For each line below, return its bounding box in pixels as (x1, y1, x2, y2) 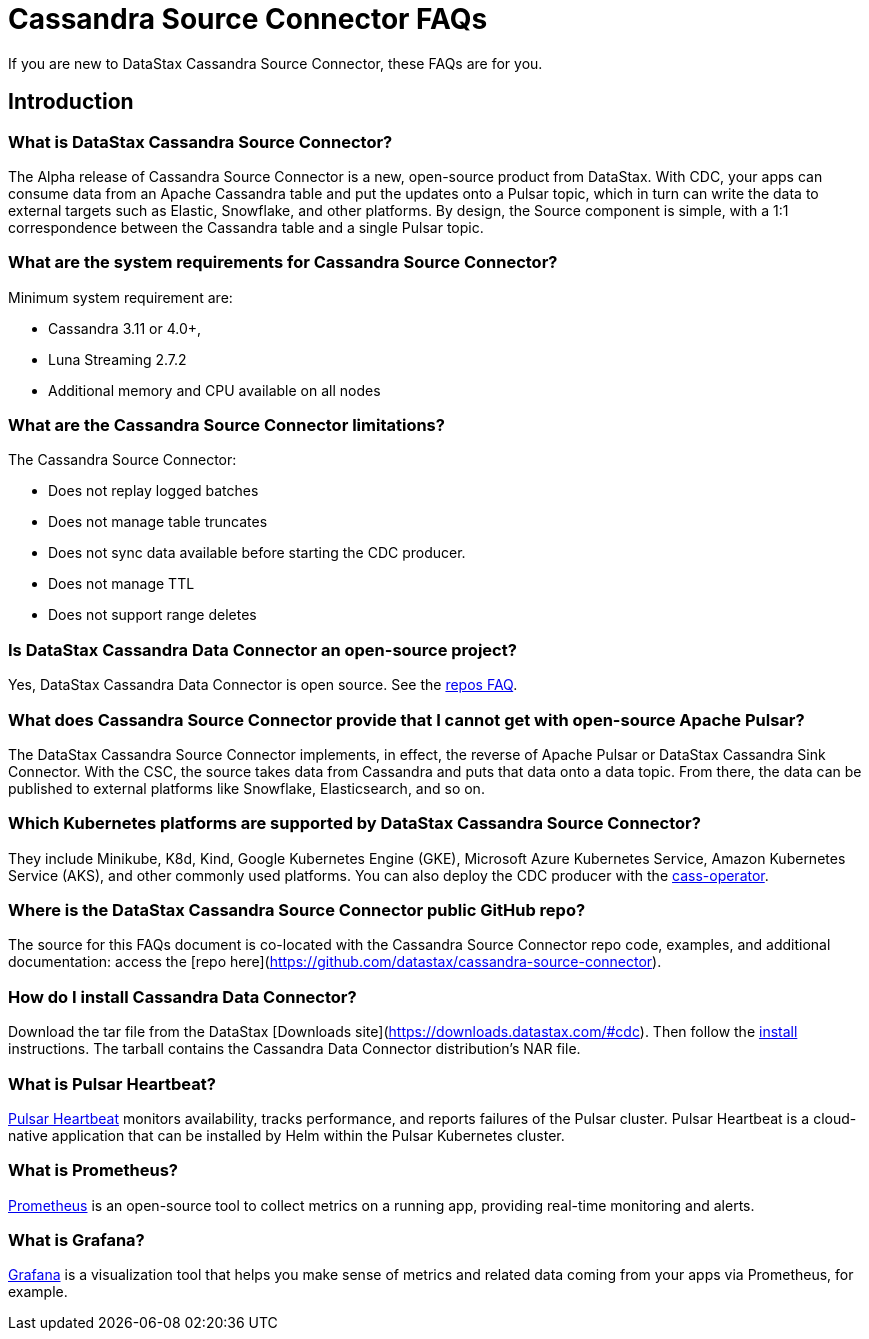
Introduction (8, 89, 134, 115)
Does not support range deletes (48, 606, 257, 624)
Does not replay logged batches (48, 482, 259, 500)
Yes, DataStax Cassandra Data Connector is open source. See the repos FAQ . (8, 676, 518, 694)
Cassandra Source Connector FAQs (8, 2, 488, 36)
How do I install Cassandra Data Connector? (8, 986, 357, 1007)
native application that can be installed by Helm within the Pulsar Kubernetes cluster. (8, 1126, 565, 1144)
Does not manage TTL (48, 575, 195, 593)
